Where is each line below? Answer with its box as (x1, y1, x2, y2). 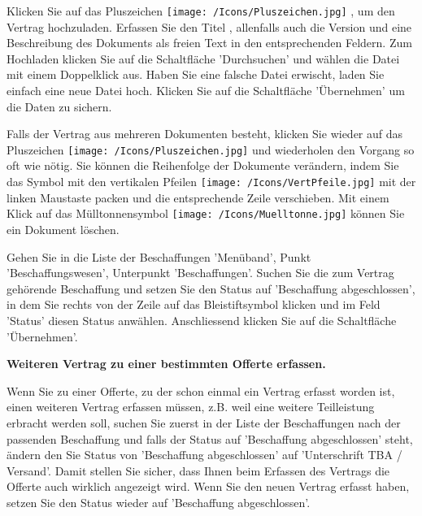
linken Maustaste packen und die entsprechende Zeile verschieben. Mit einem (7, 189, 389, 206)
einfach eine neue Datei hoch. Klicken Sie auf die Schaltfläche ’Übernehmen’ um (7, 82, 405, 99)
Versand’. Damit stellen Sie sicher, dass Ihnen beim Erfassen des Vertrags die (7, 462, 390, 479)
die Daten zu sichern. (7, 98, 112, 115)
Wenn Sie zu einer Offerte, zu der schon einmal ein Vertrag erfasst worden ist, (7, 382, 395, 399)
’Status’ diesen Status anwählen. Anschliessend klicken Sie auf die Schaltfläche (7, 311, 397, 328)
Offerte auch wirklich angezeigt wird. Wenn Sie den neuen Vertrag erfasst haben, (7, 478, 410, 495)
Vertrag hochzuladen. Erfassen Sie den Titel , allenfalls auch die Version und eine (7, 18, 412, 35)
